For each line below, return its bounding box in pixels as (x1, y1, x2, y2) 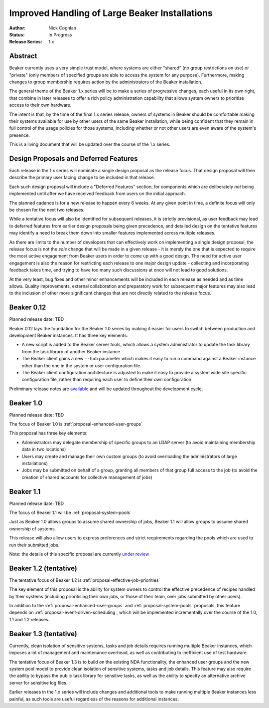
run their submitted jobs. (9, 542, 60, 548)
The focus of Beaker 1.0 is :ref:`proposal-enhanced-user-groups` (9, 421, 143, 427)
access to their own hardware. (9, 102, 72, 108)
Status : (9, 31, 25, 37)
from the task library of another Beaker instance (21, 348, 121, 354)
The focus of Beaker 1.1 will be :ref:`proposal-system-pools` (9, 509, 132, 516)
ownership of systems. (9, 525, 56, 531)
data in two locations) (21, 447, 66, 453)
